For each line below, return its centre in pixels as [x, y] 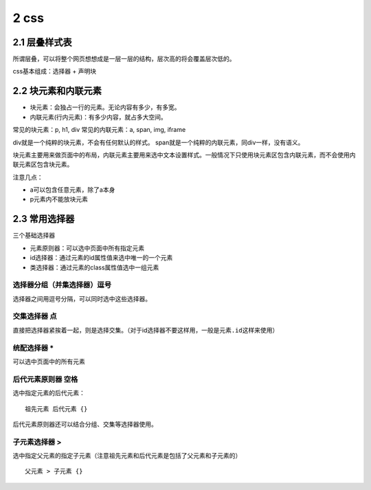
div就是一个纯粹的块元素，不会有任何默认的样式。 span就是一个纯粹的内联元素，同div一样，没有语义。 [158, 142]
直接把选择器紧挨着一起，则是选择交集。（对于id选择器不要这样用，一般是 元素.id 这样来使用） [146, 330]
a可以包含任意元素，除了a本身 [72, 190]
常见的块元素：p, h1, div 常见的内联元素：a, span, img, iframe [99, 130]
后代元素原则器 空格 [45, 379]
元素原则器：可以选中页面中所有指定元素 [87, 248]
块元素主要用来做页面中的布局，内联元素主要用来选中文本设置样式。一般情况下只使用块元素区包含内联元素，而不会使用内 [184, 155]
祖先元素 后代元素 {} [56, 409]
